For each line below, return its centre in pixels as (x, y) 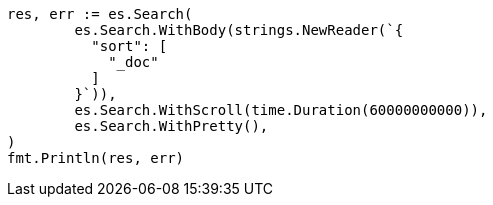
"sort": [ (129, 46)
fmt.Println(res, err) (96, 158)
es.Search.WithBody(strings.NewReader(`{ (239, 30)
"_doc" (133, 62)
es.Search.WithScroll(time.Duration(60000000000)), (281, 110)
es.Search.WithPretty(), (171, 126)
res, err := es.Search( (100, 14)
